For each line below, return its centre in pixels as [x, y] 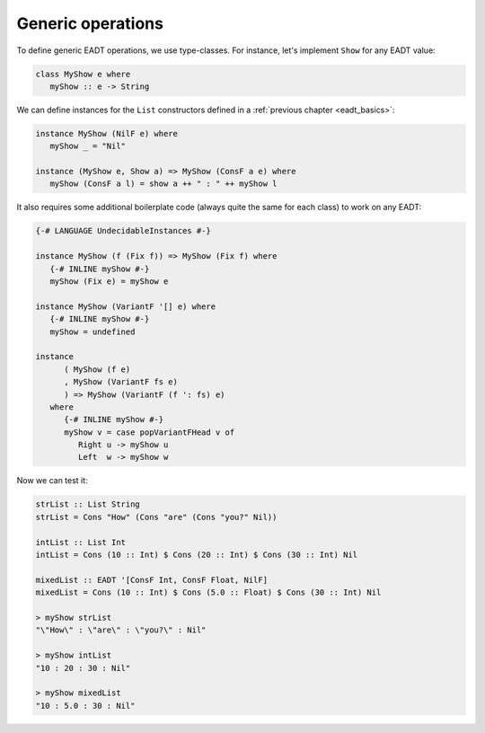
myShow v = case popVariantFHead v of [150, 432]
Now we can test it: [53, 481]
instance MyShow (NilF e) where [107, 133]
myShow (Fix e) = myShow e [109, 281]
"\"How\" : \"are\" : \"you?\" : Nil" [121, 630]
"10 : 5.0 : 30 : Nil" [85, 706]
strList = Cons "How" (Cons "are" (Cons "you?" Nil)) [156, 517]
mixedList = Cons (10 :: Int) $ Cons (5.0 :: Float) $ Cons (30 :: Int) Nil [208, 592]
